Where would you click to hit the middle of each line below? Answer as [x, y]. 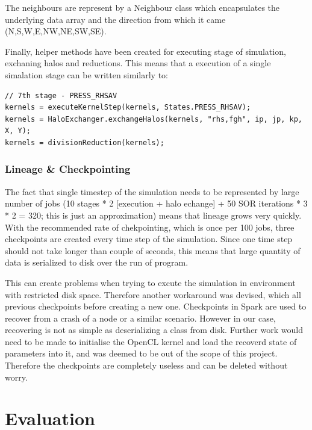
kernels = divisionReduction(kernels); [85, 142]
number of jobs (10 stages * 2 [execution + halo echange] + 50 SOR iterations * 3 [156, 203]
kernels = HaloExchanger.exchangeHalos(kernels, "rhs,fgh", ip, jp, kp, [154, 119]
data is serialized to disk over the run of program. [97, 262]
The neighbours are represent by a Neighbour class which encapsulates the [142, 7]
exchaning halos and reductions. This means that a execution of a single [138, 63]
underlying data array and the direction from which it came [115, 19]
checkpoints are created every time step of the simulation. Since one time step [149, 239]
